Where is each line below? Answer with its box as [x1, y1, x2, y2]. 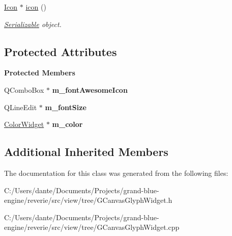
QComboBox [4, 84, 44, 95]
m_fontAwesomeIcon [52, 84, 128, 95]
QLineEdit [4, 101, 37, 112]
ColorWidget [4, 119, 44, 129]
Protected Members [4, 67, 75, 78]
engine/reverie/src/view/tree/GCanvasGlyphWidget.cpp [4, 222, 180, 232]
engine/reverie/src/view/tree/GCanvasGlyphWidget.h [4, 195, 172, 205]
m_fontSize [45, 101, 86, 112]
